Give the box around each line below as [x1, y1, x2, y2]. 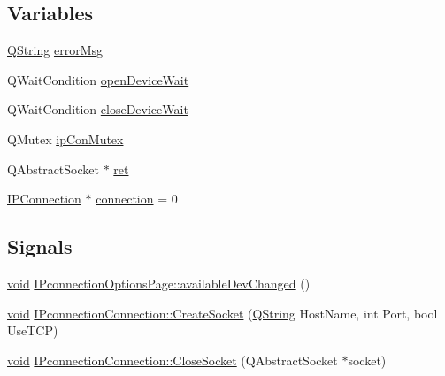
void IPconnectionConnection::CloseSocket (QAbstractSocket [7, 350, 338, 369]
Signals [7, 233, 73, 260]
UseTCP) [7, 321, 58, 340]
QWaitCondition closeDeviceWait [7, 100, 188, 119]
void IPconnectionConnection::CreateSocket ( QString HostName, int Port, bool [7, 303, 438, 322]
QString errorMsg [7, 41, 104, 59]
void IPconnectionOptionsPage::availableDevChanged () [7, 273, 311, 292]
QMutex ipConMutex [7, 129, 124, 148]
